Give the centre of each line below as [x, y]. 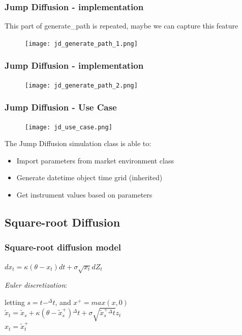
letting [15, 302]
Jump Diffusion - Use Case [61, 107]
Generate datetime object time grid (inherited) [89, 177]
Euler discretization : [36, 285]
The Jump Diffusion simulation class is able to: [78, 143]
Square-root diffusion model [63, 247]
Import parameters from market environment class [95, 160]
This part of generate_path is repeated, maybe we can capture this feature [122, 26]
